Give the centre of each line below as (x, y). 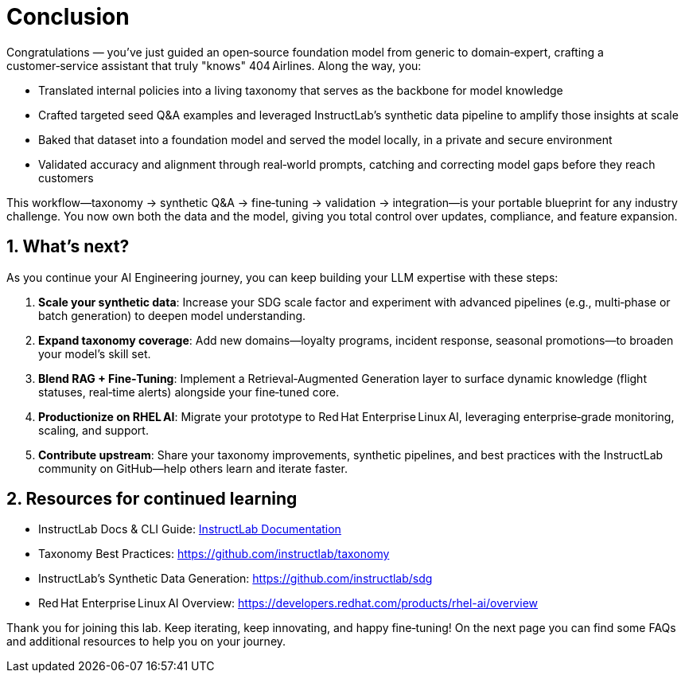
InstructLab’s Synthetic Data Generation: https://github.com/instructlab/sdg (235, 579)
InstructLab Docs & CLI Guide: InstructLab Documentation (190, 529)
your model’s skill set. (95, 353)
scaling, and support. (93, 430)
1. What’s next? (68, 247)
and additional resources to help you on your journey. (146, 642)
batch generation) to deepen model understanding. (172, 315)
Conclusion (68, 17)
